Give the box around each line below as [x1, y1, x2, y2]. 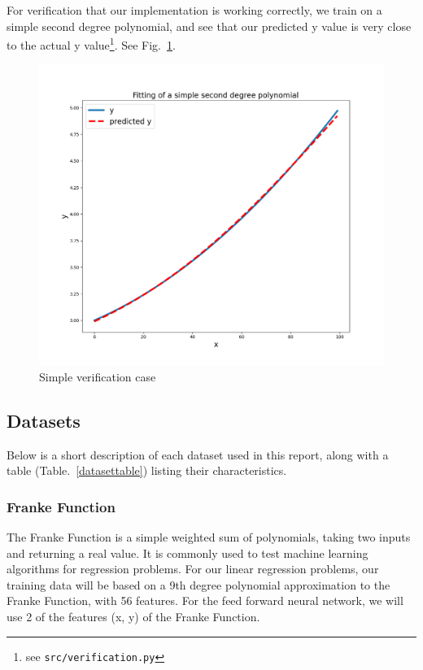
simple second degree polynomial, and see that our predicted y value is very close [7, 17, 412, 34]
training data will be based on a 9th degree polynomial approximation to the [7, 576, 390, 593]
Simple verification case [39, 368, 156, 385]
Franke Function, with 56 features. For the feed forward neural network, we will [7, 592, 403, 609]
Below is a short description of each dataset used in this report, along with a [7, 446, 389, 463]
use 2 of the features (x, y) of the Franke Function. [7, 607, 260, 624]
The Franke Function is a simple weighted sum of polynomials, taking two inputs [7, 528, 411, 545]
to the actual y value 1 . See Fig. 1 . [7, 34, 176, 53]
